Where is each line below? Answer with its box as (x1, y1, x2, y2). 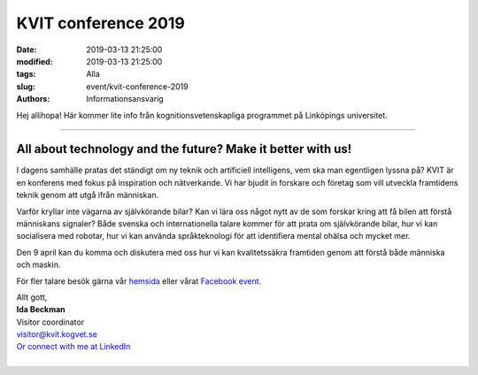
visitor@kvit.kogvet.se (16, 329, 97, 340)
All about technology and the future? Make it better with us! (16, 142, 352, 157)
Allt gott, (16, 292, 48, 302)
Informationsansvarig (86, 94, 164, 104)
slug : (16, 80, 35, 92)
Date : (16, 44, 37, 55)
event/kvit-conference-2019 (86, 80, 189, 92)
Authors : (16, 94, 50, 104)
